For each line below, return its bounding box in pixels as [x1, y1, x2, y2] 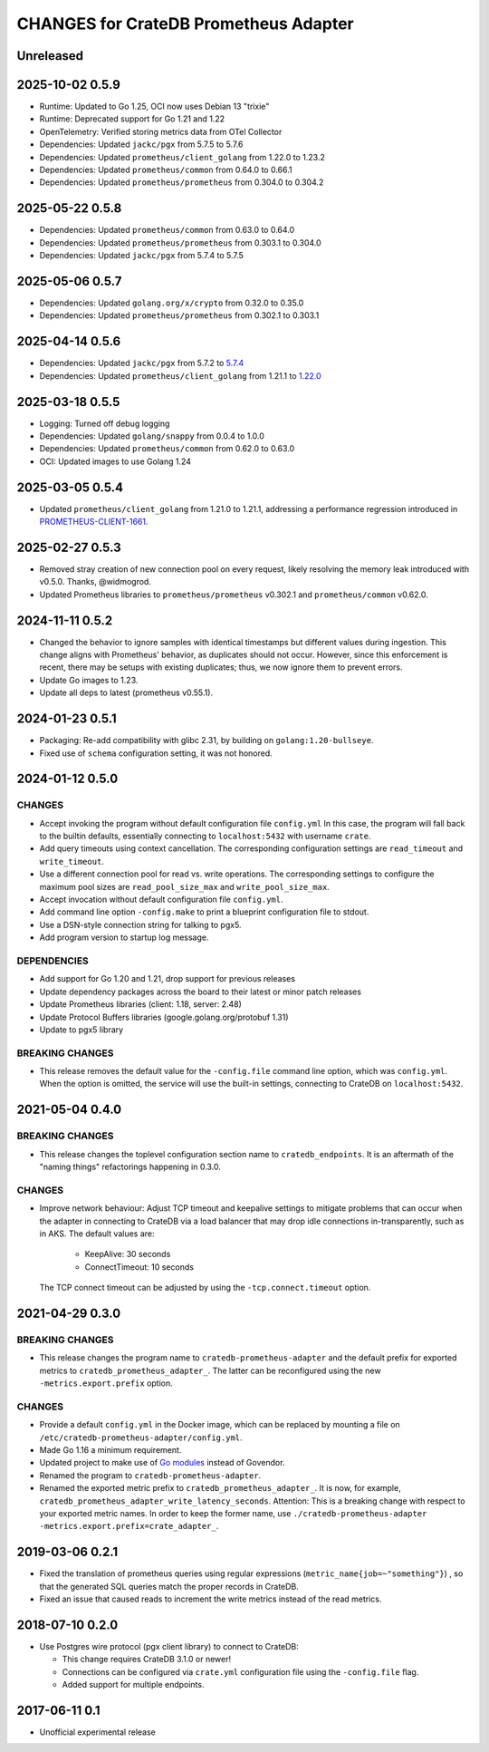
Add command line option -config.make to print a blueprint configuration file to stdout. [39, 906, 369, 917]
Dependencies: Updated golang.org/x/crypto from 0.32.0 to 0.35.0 [39, 297, 304, 308]
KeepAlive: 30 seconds [84, 1249, 171, 1260]
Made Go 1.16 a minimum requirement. [39, 1444, 182, 1455]
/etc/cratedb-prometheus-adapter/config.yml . [39, 1432, 244, 1443]
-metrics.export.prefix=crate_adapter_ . [39, 1521, 219, 1532]
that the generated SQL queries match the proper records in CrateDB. [39, 1581, 299, 1592]
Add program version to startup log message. [39, 932, 209, 943]
